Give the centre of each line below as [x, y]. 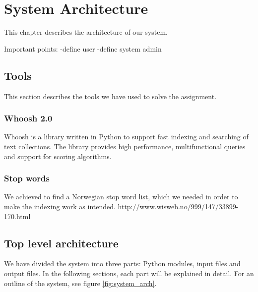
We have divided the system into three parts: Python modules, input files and [122, 263]
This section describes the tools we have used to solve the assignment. [110, 96]
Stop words [27, 178]
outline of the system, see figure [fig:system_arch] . [80, 283]
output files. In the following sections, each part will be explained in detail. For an [129, 273]
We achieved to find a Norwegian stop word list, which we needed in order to [121, 197]
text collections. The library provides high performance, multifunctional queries [125, 146]
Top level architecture [61, 243]
